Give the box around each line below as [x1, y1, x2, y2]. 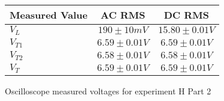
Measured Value [10, 8, 88, 22]
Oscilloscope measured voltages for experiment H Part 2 [5, 84, 211, 97]
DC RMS [163, 8, 209, 22]
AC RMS [100, 8, 145, 22]
